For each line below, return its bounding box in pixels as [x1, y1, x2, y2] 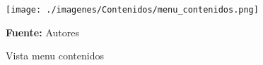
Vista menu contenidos [6, 48, 104, 63]
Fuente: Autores [6, 24, 79, 39]
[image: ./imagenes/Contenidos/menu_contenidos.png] [6, 5, 259, 15]
